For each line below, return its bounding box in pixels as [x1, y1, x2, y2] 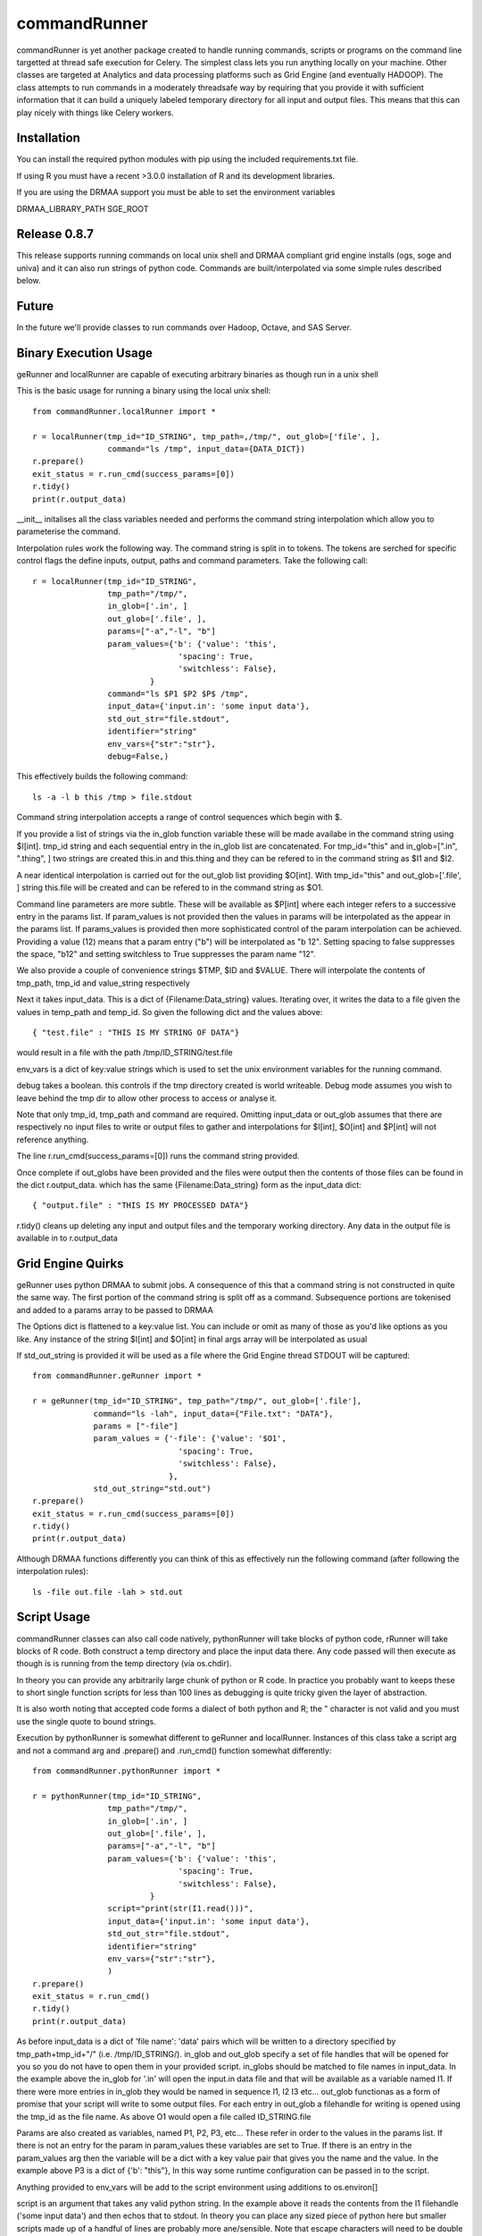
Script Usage [16, 1610, 91, 1625]
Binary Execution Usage [16, 345, 154, 360]
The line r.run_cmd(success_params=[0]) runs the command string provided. [16, 1150, 300, 1162]
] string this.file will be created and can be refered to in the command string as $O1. [16, 882, 324, 894]
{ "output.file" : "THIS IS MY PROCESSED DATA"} [32, 1200, 249, 1211]
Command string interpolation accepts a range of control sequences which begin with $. [16, 812, 343, 823]
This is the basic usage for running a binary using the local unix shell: [16, 385, 271, 396]
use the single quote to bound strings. [16, 1715, 156, 1726]
